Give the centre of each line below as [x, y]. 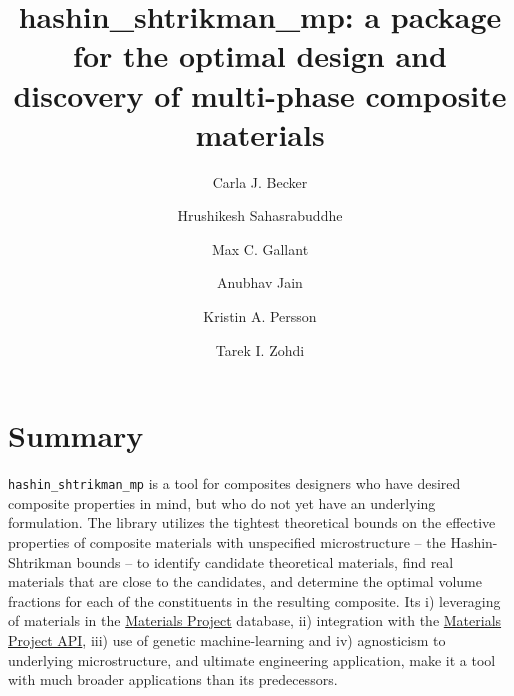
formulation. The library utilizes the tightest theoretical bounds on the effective [252, 522]
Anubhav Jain [260, 282]
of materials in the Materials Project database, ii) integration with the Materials [255, 620]
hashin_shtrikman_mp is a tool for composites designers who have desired [234, 483]
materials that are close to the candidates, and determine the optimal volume [245, 581]
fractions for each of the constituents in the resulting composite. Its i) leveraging [254, 600]
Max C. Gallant [260, 248]
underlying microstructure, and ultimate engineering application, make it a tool [252, 659]
